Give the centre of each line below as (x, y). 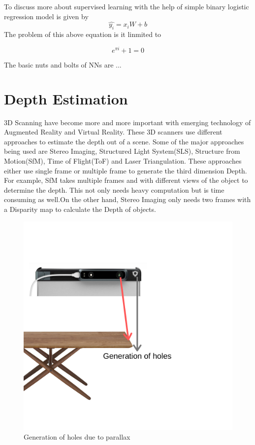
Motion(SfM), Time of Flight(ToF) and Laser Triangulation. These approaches (123, 160)
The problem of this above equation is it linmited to (83, 34)
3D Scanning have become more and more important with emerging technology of (127, 122)
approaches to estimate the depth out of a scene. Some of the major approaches (124, 141)
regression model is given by (46, 16)
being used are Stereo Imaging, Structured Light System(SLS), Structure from (122, 151)
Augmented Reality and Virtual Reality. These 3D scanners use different (113, 132)
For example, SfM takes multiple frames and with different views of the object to (126, 180)
